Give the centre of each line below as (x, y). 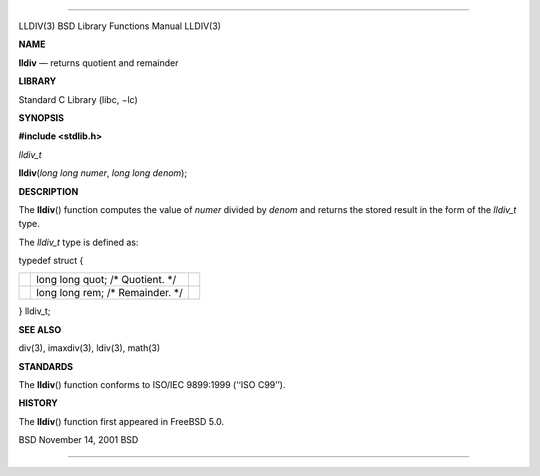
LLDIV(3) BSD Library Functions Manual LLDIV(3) (120, 26)
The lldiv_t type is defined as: (78, 242)
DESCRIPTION (48, 191)
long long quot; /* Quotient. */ (106, 280)
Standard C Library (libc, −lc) (78, 99)
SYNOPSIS (41, 117)
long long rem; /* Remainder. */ (110, 293)
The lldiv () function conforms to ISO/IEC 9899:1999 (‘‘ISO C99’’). (152, 385)
